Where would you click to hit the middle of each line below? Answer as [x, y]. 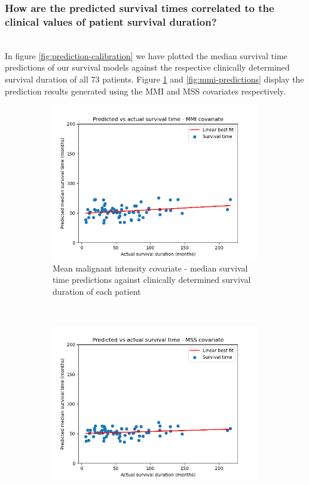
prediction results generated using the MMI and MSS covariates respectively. [145, 91]
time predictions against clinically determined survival [152, 280]
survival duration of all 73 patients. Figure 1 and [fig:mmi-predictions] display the [154, 79]
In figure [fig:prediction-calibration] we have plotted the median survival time [146, 55]
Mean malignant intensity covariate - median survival [150, 268]
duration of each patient [97, 291]
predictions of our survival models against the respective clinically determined [147, 67]
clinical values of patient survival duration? [111, 21]
